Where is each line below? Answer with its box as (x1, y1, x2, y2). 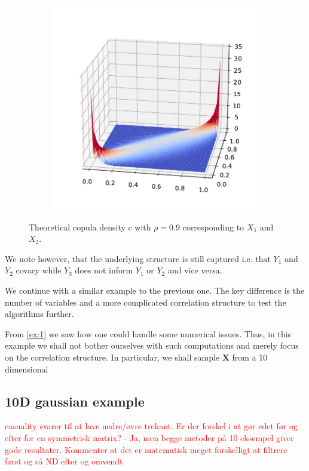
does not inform (75, 264, 133, 276)
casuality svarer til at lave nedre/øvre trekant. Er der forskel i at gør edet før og (5, 420, 298, 432)
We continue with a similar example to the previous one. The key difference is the (5, 284, 305, 296)
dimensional (5, 362, 48, 375)
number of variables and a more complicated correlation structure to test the (5, 295, 286, 308)
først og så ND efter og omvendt (5, 455, 123, 467)
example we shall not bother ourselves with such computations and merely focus (5, 339, 299, 352)
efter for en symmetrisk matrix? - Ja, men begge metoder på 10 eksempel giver (5, 431, 294, 444)
